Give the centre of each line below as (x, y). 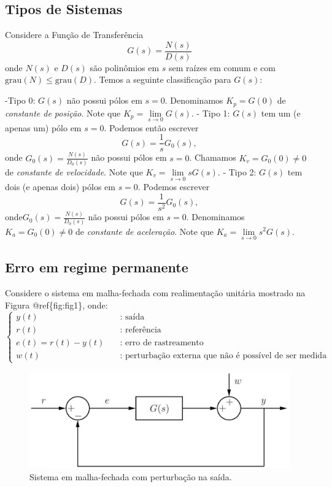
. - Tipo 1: (210, 113)
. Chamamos (213, 157)
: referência (141, 330)
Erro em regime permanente (97, 267)
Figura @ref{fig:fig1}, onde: (56, 305)
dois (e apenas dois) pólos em (60, 187)
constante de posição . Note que (63, 113)
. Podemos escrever (174, 187)
